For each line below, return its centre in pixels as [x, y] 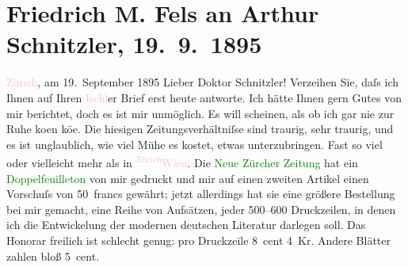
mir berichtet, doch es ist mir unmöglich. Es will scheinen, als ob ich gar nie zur [200, 113]
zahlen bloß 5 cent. [53, 256]
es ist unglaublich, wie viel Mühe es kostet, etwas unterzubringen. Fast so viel [194, 144]
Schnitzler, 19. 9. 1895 [134, 44]
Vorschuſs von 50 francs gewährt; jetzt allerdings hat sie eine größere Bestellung [201, 194]
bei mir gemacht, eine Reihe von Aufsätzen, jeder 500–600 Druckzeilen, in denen [201, 209]
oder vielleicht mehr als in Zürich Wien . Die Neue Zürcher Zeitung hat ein [182, 161]
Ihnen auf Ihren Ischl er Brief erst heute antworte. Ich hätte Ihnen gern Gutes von [204, 97]
